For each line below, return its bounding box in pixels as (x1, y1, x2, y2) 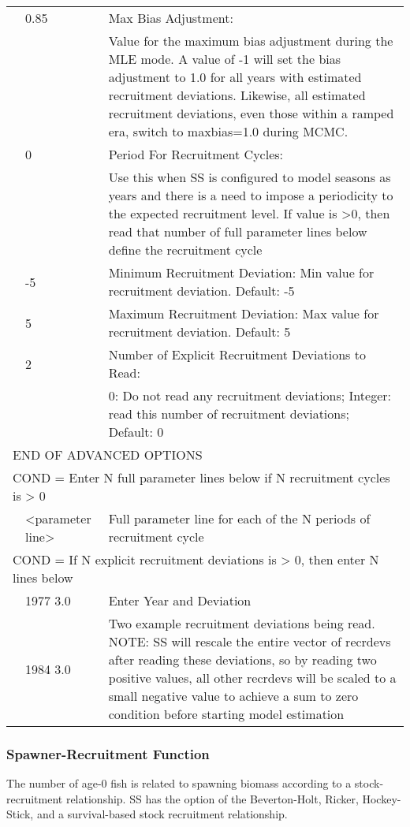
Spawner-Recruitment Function (6, 743, 210, 763)
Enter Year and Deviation (108, 591, 252, 609)
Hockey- (362, 790, 401, 807)
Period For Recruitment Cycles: (108, 145, 284, 163)
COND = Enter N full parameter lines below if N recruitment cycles (13, 468, 390, 486)
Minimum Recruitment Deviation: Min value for (108, 263, 375, 281)
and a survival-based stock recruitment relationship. (36, 806, 288, 822)
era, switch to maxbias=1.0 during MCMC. (108, 122, 348, 140)
